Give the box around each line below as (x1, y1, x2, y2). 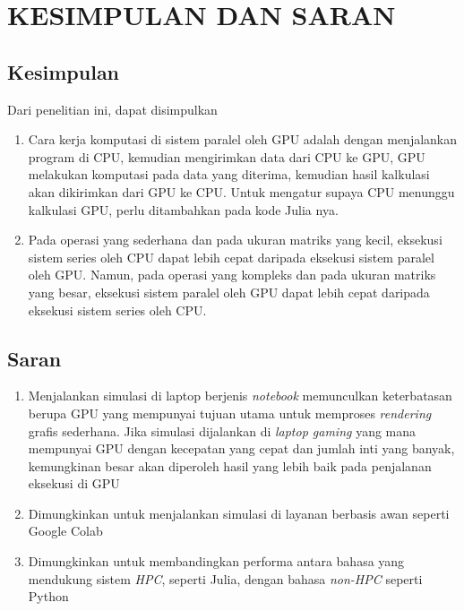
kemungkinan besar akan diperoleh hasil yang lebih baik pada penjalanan (28, 456, 432, 475)
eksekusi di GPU (28, 474, 120, 493)
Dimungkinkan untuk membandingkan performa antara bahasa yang (28, 552, 405, 571)
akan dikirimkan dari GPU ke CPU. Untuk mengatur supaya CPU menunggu (28, 182, 455, 201)
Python (28, 587, 69, 606)
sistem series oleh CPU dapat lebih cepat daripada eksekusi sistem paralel (28, 247, 434, 266)
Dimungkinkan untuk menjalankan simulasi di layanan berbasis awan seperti (28, 503, 450, 522)
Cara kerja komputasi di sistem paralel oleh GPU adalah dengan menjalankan (28, 130, 458, 149)
